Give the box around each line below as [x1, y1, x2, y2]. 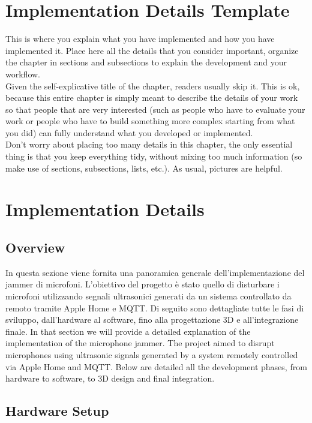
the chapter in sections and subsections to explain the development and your [5, 56, 287, 68]
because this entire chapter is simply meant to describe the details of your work [5, 91, 298, 104]
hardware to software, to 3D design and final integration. [5, 372, 215, 385]
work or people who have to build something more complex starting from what [5, 115, 295, 127]
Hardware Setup [5, 401, 109, 420]
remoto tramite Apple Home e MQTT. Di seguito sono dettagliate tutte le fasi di [5, 301, 304, 314]
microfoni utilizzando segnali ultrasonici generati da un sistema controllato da [5, 290, 292, 302]
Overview [5, 238, 65, 257]
